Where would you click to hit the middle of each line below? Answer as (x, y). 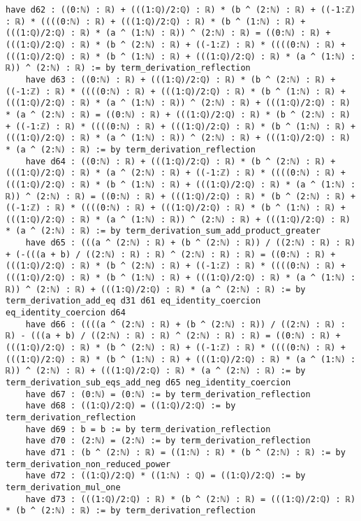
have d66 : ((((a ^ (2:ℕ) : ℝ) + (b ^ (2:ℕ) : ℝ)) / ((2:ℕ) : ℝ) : (185, 324)
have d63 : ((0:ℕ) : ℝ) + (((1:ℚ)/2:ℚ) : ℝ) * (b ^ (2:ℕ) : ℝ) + (180, 79)
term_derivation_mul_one (63, 487)
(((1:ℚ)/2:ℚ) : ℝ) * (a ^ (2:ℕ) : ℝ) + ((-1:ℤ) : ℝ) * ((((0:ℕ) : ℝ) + (176, 173)
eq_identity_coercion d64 (66, 313)
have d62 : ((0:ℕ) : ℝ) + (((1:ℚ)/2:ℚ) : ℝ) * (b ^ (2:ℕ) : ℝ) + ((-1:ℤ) (181, 10)
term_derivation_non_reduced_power (88, 464)
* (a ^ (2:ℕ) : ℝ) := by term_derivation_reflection (131, 149)
